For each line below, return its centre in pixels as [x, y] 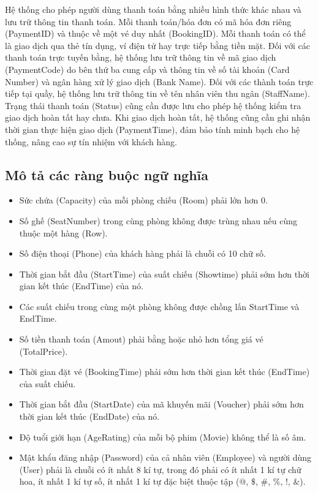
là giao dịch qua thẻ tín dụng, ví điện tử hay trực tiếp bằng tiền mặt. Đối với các [158, 45]
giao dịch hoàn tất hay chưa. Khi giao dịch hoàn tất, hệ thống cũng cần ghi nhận [158, 117]
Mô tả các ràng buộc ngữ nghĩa [107, 174]
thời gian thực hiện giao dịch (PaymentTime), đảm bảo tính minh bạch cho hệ [153, 129]
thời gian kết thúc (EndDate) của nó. [89, 416]
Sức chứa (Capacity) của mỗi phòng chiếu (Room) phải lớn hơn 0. [143, 200]
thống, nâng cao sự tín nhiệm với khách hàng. [91, 141]
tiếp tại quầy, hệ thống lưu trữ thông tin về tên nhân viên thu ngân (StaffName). [157, 93]
